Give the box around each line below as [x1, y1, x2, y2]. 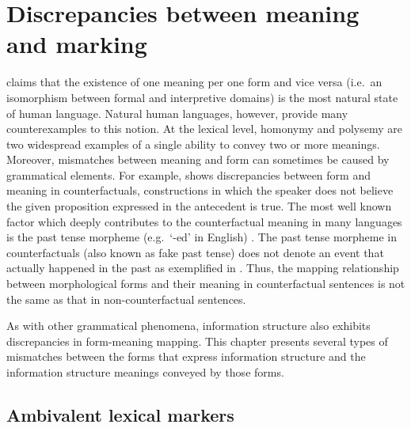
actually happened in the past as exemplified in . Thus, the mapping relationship [6, 259, 399, 276]
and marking [6, 28, 147, 60]
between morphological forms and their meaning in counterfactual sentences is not [6, 275, 405, 292]
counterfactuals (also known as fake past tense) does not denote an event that [6, 244, 384, 260]
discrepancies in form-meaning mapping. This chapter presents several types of [6, 332, 388, 349]
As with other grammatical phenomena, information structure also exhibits [6, 317, 371, 334]
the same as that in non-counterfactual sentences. [6, 290, 246, 307]
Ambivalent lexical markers [6, 402, 234, 426]
